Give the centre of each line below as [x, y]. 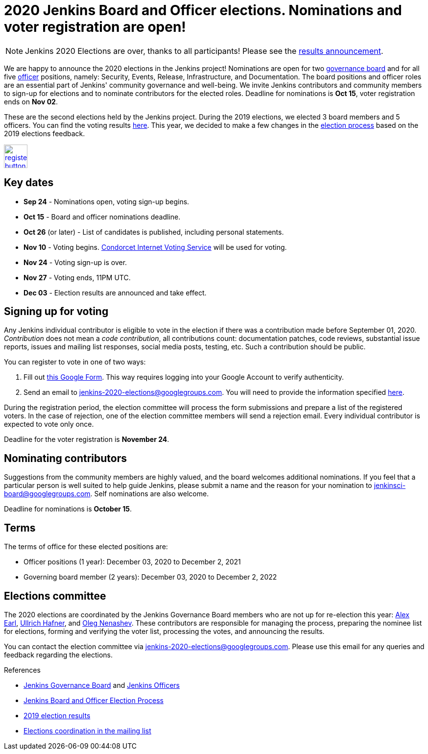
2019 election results [57, 715]
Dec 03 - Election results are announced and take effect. [115, 292]
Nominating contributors [66, 458]
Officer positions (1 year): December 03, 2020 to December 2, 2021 [132, 562]
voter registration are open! [95, 27]
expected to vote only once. [49, 424]
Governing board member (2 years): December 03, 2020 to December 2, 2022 [150, 577]
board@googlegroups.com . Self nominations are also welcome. [107, 494]
